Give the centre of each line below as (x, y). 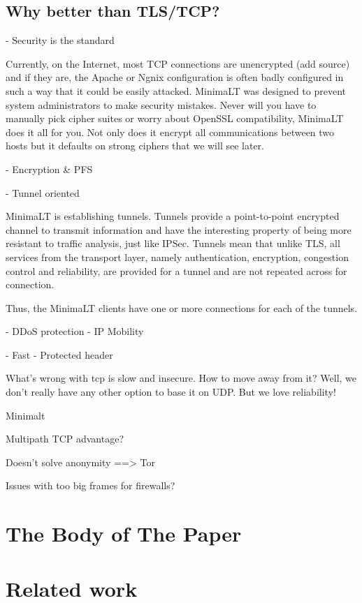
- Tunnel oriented (43, 192)
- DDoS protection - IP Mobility (75, 331)
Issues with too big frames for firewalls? (90, 485)
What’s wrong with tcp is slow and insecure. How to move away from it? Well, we (181, 378)
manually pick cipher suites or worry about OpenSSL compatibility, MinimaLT (175, 118)
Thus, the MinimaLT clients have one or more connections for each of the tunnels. (182, 307)
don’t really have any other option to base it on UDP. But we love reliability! (171, 392)
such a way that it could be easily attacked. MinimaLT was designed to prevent (176, 90)
